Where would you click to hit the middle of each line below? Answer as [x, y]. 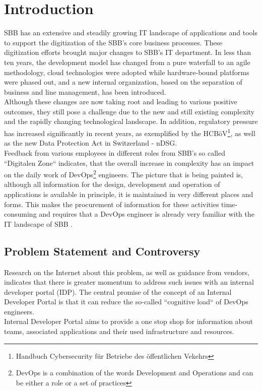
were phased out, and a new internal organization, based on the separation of [123, 82]
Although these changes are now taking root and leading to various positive [121, 102]
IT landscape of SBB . [39, 223]
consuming [20, 214]
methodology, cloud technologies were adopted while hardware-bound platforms [127, 72]
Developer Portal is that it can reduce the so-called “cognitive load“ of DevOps [126, 302]
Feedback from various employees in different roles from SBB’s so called [115, 152]
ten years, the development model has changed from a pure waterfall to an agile [127, 62]
